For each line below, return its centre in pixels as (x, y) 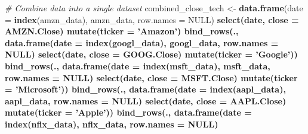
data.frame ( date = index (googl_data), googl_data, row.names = (142, 42)
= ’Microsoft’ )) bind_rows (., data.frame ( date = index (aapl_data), (145, 89)
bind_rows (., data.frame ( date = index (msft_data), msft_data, (138, 66)
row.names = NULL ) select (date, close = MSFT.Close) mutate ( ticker (151, 77)
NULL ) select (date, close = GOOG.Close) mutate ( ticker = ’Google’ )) (151, 54)
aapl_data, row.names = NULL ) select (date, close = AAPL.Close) (146, 100)
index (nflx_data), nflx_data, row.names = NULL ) (112, 124)
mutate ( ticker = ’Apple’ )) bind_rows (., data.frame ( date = (128, 112)
